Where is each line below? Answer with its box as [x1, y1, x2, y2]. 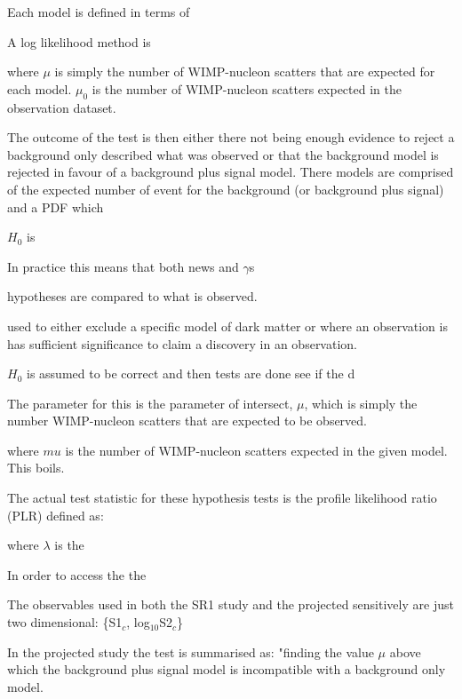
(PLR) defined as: [7, 505, 104, 524]
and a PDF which [7, 197, 104, 216]
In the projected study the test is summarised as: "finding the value [7, 642, 374, 661]
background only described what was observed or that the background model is [7, 145, 439, 163]
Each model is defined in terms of [7, 3, 190, 20]
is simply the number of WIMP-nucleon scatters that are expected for [54, 62, 435, 81]
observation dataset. [7, 98, 116, 116]
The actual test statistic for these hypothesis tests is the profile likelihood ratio [7, 489, 437, 507]
